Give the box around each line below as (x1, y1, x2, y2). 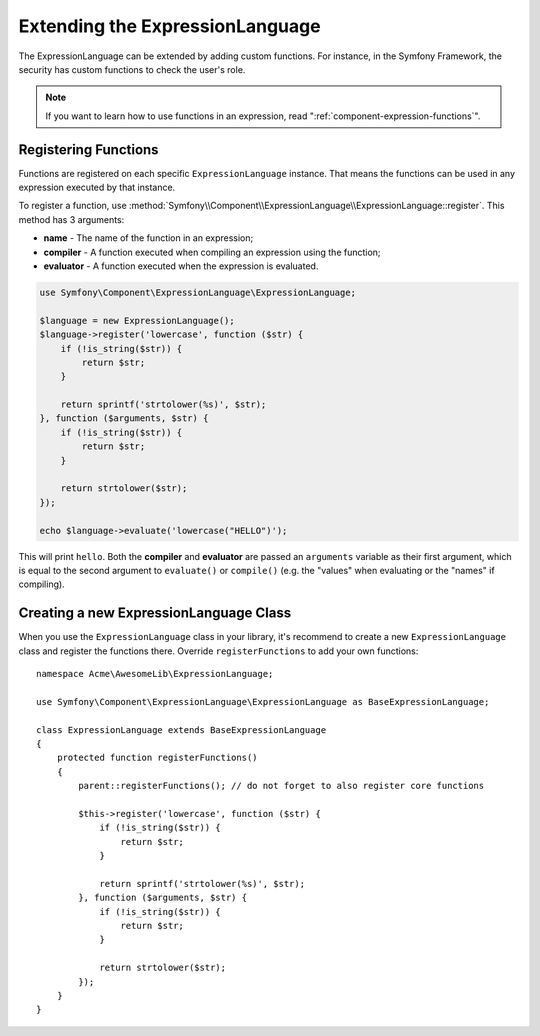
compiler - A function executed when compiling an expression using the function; (43, 246, 381, 258)
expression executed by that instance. (18, 181, 176, 194)
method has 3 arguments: (18, 213, 125, 225)
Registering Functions (18, 141, 159, 158)
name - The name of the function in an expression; (43, 232, 254, 244)
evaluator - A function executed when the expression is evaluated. (43, 260, 319, 272)
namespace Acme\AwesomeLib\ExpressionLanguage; (36, 668, 274, 680)
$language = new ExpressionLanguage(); (39, 315, 235, 326)
